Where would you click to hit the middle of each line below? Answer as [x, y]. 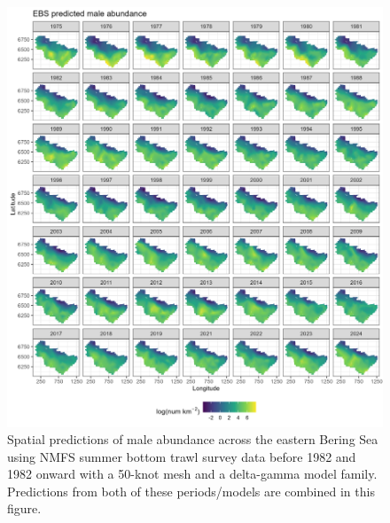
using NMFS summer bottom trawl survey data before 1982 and [182, 456]
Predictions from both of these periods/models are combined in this [191, 491]
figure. [24, 508]
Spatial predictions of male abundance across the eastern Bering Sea [193, 439]
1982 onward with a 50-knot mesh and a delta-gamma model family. [192, 474]
